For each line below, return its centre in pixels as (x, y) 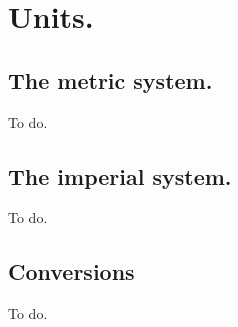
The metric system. (110, 79)
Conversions (71, 271)
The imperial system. (120, 175)
